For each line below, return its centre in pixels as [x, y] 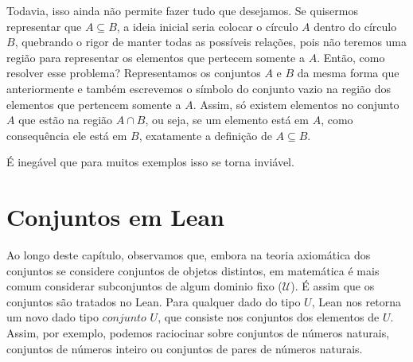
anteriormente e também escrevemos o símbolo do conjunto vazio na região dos [199, 88]
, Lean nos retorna [357, 301]
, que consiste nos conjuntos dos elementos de [269, 317]
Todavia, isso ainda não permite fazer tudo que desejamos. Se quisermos [182, 10]
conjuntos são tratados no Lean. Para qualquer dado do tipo [154, 301]
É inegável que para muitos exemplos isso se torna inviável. [150, 162]
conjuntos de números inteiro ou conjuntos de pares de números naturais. [185, 348]
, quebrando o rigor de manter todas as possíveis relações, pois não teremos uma [211, 42]
